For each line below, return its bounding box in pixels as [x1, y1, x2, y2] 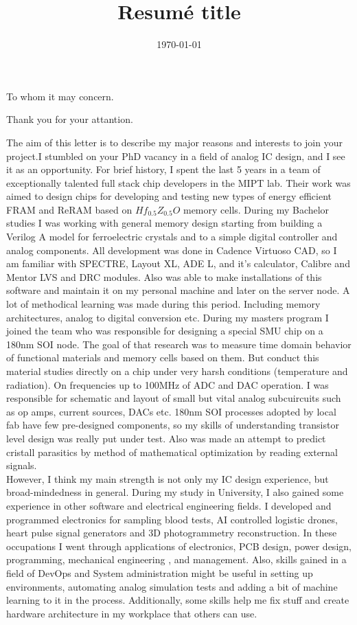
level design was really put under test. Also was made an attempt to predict [6, 431, 326, 445]
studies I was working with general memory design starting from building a [6, 216, 323, 230]
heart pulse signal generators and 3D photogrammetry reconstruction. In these [6, 525, 337, 540]
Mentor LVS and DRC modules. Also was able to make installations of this [6, 269, 322, 284]
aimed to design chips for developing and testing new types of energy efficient [6, 189, 332, 203]
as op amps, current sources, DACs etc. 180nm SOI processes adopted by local [6, 404, 336, 418]
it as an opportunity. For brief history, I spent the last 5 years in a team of [6, 162, 321, 177]
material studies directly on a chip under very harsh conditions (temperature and [6, 364, 348, 378]
